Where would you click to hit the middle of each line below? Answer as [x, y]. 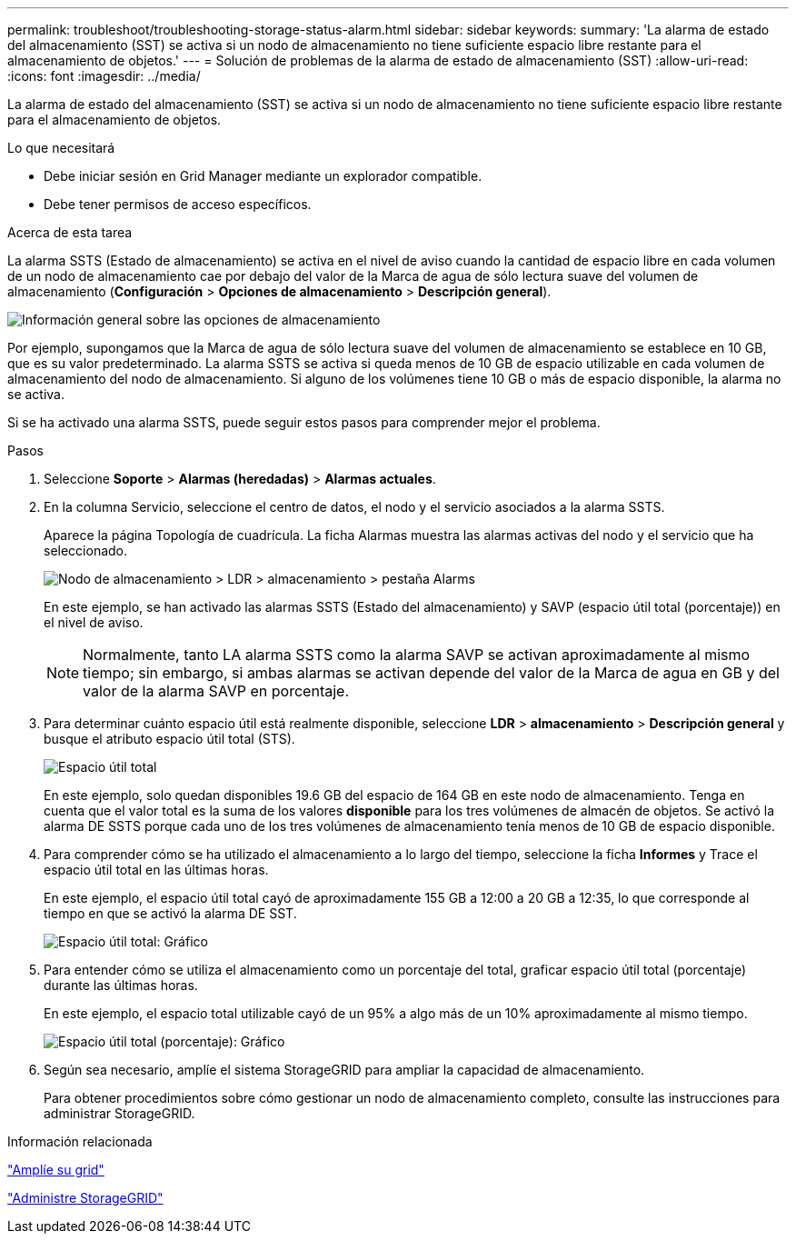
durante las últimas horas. [121, 985]
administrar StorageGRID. [119, 1113]
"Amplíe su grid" [56, 1170]
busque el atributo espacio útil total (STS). [169, 739]
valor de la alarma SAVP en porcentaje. [216, 691]
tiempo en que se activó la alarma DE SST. [170, 913]
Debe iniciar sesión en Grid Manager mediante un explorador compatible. [263, 176]
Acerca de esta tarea [70, 232]
